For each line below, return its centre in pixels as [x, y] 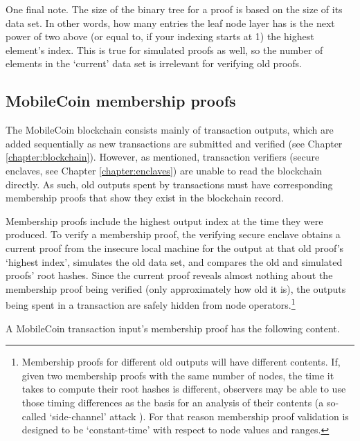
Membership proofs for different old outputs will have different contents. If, [181, 362]
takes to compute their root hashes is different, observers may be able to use [184, 389]
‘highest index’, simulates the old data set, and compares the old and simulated [174, 261]
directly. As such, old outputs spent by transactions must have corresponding [169, 184]
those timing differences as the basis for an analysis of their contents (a [173, 402]
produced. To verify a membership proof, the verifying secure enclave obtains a [173, 234]
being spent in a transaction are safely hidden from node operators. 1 [151, 304]
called [34, 416]
